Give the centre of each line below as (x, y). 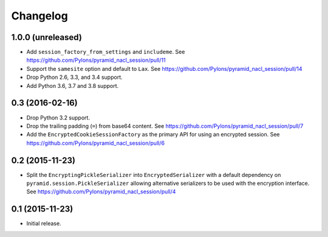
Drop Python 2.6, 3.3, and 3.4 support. (74, 77)
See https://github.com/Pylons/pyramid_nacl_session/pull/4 (101, 192)
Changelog (39, 16)
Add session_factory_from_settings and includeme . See (106, 52)
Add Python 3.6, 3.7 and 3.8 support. (73, 85)
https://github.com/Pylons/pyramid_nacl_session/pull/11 (96, 60)
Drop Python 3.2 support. (58, 118)
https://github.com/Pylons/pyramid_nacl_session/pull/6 (96, 143)
